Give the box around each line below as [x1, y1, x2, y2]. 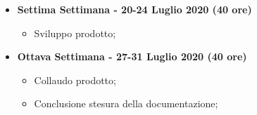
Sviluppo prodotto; [34, 25, 116, 40]
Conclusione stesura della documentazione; [34, 96, 218, 111]
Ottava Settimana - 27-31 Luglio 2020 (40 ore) [17, 49, 247, 64]
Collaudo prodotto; [34, 72, 116, 87]
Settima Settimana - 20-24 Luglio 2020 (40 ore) [17, 2, 252, 16]
